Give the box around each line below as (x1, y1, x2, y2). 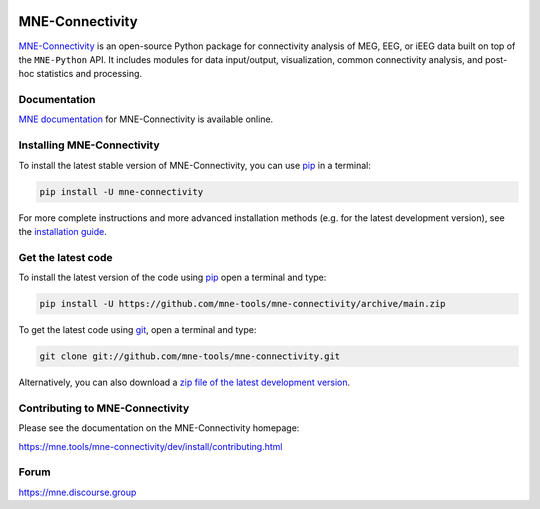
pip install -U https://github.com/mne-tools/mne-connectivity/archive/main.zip (39, 298, 446, 310)
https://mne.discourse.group (18, 486, 137, 498)
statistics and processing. (36, 68, 143, 80)
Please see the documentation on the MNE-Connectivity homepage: (18, 422, 300, 434)
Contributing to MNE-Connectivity (18, 401, 190, 415)
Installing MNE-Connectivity (18, 138, 160, 152)
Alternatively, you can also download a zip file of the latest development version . (18, 376, 351, 389)
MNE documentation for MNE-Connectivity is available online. (18, 113, 274, 125)
